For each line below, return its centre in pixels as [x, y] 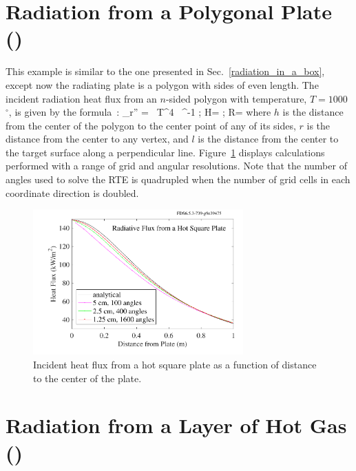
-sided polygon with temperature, [236, 98]
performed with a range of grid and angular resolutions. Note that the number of [176, 166]
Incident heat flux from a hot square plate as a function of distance [175, 365]
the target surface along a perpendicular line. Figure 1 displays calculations [165, 152]
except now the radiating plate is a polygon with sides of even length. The [162, 84]
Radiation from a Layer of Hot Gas [176, 425]
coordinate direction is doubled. [72, 192]
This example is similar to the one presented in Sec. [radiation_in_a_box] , [165, 71]
